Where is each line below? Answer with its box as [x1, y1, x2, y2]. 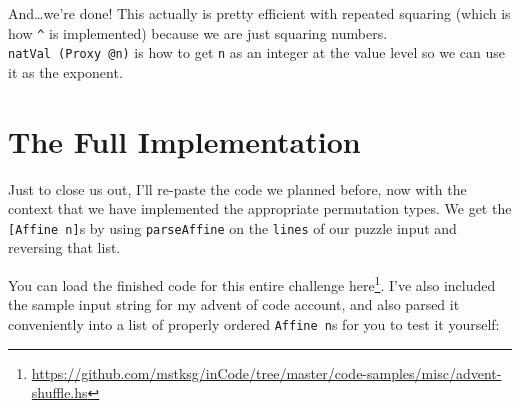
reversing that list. [8, 237, 121, 258]
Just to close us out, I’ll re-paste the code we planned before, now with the [8, 178, 467, 199]
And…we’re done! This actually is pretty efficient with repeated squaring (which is [8, 3, 511, 23]
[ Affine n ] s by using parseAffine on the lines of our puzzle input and [8, 217, 457, 238]
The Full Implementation [8, 120, 361, 161]
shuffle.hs [31, 382, 88, 403]
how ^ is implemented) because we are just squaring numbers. [8, 22, 388, 43]
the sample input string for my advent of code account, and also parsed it [8, 294, 460, 315]
